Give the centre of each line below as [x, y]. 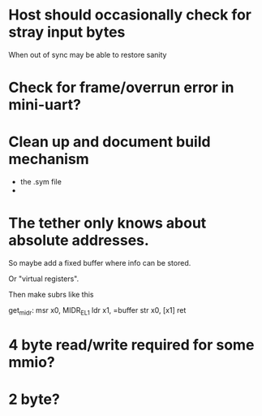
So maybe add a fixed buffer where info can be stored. [100, 263]
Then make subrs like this [52, 295]
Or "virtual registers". [44, 279]
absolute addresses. [79, 240]
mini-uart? [45, 105]
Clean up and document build [110, 142]
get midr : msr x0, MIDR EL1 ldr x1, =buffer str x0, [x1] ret [97, 311]
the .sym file [41, 182]
